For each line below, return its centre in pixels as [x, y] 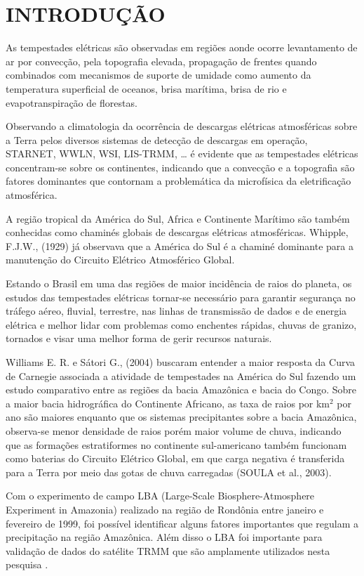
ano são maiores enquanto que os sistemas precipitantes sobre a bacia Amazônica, [181, 417]
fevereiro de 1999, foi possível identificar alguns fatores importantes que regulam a [182, 523]
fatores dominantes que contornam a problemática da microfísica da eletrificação [178, 181]
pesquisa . [27, 564]
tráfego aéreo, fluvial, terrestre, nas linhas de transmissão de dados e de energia [176, 311]
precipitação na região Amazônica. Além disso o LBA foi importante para [164, 537]
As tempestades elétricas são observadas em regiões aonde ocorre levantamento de [182, 47]
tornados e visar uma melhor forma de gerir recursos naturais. [139, 338]
